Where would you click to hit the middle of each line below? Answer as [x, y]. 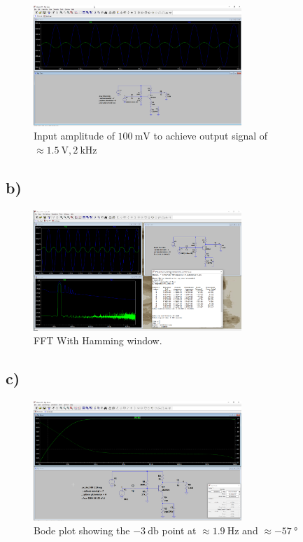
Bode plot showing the [82, 530]
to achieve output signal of [211, 136]
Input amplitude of [74, 136]
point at [179, 530]
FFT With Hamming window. [98, 340]
